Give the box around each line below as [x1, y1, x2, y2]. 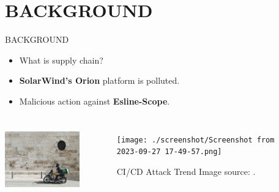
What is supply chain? [19, 53, 103, 66]
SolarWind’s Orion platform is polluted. [19, 74, 180, 87]
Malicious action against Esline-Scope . [19, 94, 170, 107]
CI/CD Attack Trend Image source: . [116, 164, 256, 177]
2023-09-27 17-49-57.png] [116, 147, 222, 157]
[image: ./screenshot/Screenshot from [116, 135, 275, 144]
